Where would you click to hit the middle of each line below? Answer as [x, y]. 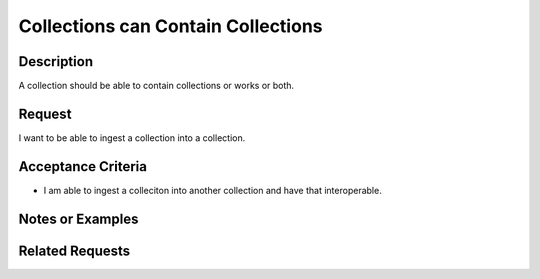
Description [56, 61]
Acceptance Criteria [82, 166]
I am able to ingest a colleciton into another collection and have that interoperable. [212, 190]
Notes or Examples [78, 218]
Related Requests [74, 250]
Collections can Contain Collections [170, 26]
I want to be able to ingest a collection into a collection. [132, 137]
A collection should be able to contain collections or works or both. [156, 86]
